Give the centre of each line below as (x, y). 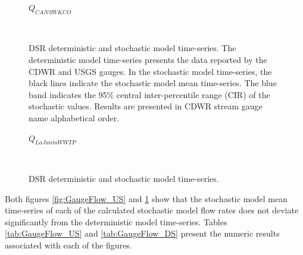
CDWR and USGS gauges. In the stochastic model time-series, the (150, 71)
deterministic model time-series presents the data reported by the (148, 59)
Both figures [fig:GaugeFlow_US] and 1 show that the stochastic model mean (146, 198)
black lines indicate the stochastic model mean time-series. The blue (153, 83)
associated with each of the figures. (68, 245)
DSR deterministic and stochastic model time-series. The (132, 48)
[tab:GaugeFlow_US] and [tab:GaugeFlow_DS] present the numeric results (142, 233)
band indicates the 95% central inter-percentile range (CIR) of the (149, 94)
